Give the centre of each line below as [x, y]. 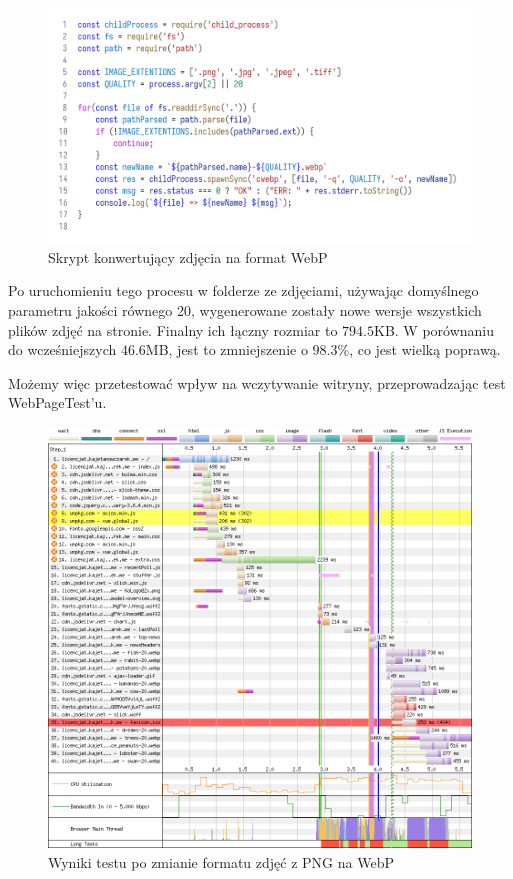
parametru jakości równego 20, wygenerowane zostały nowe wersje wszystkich [245, 309]
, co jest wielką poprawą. [425, 349]
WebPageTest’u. [57, 402]
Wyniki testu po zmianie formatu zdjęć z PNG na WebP [221, 861]
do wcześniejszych [62, 349]
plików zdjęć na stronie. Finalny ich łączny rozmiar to [173, 329]
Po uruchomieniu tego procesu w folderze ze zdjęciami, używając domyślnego [243, 290]
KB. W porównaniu [434, 329]
